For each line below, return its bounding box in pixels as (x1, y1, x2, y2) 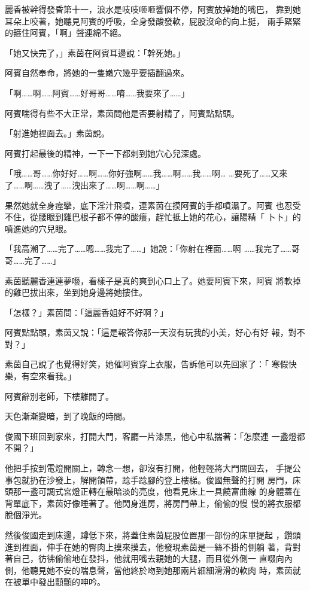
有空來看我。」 (21, 370, 76, 382)
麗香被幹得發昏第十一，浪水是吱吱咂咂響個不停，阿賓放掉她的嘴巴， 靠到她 (5, 3, 301, 15)
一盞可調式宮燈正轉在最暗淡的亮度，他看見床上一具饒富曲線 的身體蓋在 (21, 485, 301, 498)
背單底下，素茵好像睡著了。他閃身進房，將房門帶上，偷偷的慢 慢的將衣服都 (5, 496, 301, 509)
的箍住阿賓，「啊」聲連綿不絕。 (5, 26, 126, 39)
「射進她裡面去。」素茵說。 (5, 127, 110, 139)
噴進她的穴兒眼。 (5, 222, 72, 234)
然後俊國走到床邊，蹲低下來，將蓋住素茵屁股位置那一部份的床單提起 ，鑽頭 (5, 529, 301, 541)
